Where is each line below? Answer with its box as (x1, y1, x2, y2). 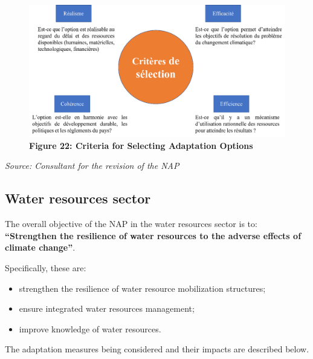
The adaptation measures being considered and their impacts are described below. (5, 343, 309, 355)
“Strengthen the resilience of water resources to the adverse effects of (5, 229, 302, 242)
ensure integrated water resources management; (19, 302, 195, 315)
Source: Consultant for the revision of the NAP (5, 159, 179, 172)
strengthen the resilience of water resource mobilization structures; (19, 282, 266, 294)
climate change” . (5, 241, 76, 254)
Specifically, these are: (5, 261, 86, 274)
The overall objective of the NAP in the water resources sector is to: (5, 217, 257, 230)
